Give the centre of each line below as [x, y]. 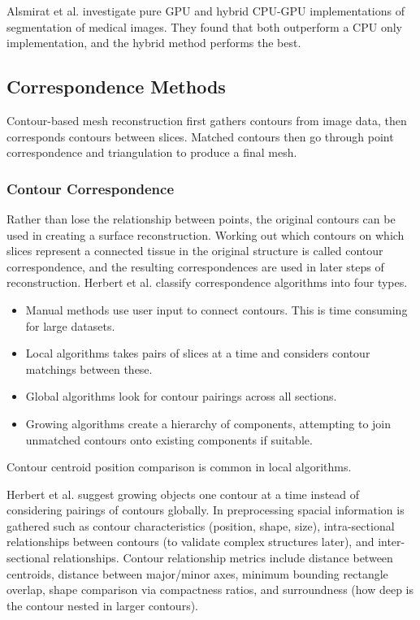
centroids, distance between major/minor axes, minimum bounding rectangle [197, 573]
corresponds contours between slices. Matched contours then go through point [200, 136]
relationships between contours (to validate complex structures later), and [191, 542]
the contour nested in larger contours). [102, 605]
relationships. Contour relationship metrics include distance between [223, 558]
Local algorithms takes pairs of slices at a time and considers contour [198, 353]
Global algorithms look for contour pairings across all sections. [181, 396]
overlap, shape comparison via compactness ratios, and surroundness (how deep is [210, 590]
